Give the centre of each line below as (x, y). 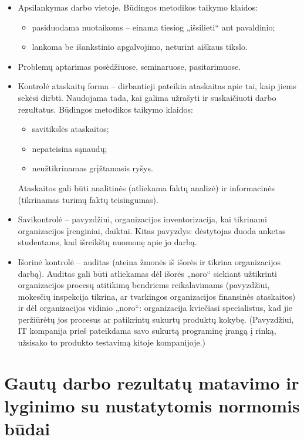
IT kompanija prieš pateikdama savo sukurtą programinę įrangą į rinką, (147, 331)
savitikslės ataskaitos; (70, 129)
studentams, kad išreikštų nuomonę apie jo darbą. (107, 242)
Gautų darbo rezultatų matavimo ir (152, 382)
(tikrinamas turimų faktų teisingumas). (88, 199)
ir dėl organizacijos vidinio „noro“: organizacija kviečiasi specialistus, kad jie (155, 308)
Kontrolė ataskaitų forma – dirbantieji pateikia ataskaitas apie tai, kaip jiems (157, 86)
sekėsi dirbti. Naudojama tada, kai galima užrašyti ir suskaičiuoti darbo (147, 97)
